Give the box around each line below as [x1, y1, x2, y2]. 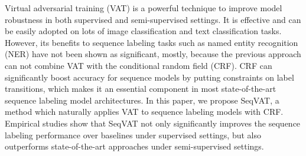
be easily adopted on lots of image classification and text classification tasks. [5, 25, 282, 37]
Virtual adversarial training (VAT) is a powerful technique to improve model [5, 2, 282, 14]
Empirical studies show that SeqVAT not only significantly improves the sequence [5, 117, 301, 129]
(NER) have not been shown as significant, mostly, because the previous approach [5, 48, 301, 60]
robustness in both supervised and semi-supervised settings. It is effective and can [5, 13, 301, 25]
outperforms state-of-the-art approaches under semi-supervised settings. [5, 140, 264, 152]
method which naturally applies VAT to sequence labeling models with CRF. [5, 105, 284, 118]
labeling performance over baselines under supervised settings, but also [5, 128, 261, 141]
